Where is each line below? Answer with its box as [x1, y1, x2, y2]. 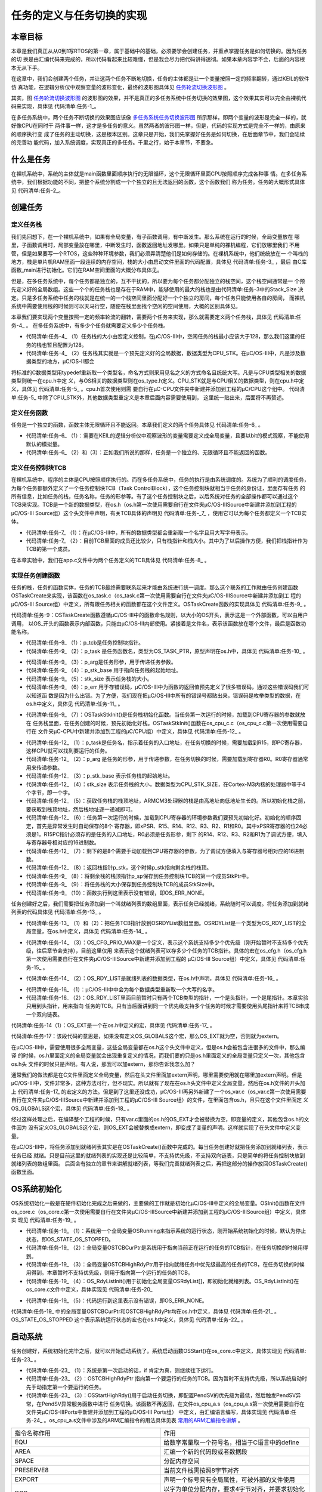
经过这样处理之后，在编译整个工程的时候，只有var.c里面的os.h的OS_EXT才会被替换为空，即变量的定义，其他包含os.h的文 [11, 1116, 309, 1123]
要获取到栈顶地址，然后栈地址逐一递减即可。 [26, 806, 136, 813]
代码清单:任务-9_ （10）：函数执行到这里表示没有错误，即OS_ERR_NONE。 [26, 889, 208, 896]
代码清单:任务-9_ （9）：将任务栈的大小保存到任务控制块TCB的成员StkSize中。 [26, 881, 218, 888]
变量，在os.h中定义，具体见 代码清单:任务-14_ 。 [30, 928, 151, 935]
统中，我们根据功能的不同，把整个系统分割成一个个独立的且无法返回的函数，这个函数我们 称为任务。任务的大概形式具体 [11, 178, 305, 186]
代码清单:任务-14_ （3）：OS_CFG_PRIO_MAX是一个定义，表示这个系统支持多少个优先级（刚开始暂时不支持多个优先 [26, 939, 309, 946]
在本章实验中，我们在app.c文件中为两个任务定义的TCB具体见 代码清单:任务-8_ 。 [11, 556, 210, 563]
